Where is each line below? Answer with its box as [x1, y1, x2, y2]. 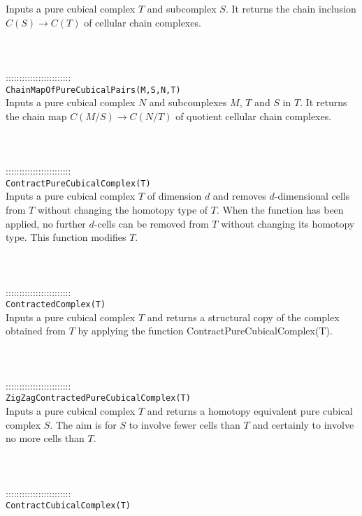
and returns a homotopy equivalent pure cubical [147, 404, 353, 418]
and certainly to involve [252, 417, 354, 432]
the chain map [6, 108, 67, 123]
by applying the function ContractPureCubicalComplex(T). [78, 323, 333, 338]
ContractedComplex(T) [6, 300, 106, 310]
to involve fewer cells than [129, 417, 240, 432]
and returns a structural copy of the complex [147, 309, 340, 324]
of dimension [147, 189, 202, 203]
